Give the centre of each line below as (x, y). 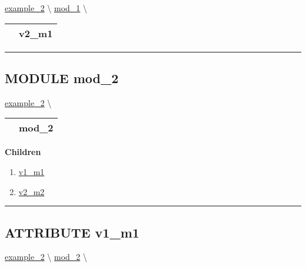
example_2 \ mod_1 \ (46, 8)
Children (23, 152)
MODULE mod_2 (62, 78)
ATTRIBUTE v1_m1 (72, 232)
